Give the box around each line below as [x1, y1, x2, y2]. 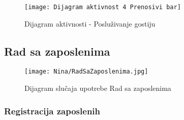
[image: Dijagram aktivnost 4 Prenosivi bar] [24, 4, 181, 11]
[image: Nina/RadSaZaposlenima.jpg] [24, 68, 148, 76]
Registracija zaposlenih [4, 104, 101, 117]
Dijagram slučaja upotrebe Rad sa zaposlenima [24, 83, 171, 93]
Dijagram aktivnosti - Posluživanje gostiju [24, 18, 156, 29]
